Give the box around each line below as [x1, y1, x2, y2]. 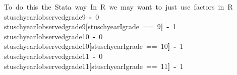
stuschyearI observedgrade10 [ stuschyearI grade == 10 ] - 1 [4, 41, 184, 51]
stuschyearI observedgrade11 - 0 [4, 50, 103, 61]
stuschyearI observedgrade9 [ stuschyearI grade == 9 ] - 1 [4, 21, 176, 32]
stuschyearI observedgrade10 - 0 [4, 31, 103, 41]
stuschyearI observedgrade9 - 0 [4, 11, 99, 22]
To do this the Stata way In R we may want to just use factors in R [4, 2, 233, 12]
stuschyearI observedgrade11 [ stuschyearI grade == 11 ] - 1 [4, 60, 184, 71]
